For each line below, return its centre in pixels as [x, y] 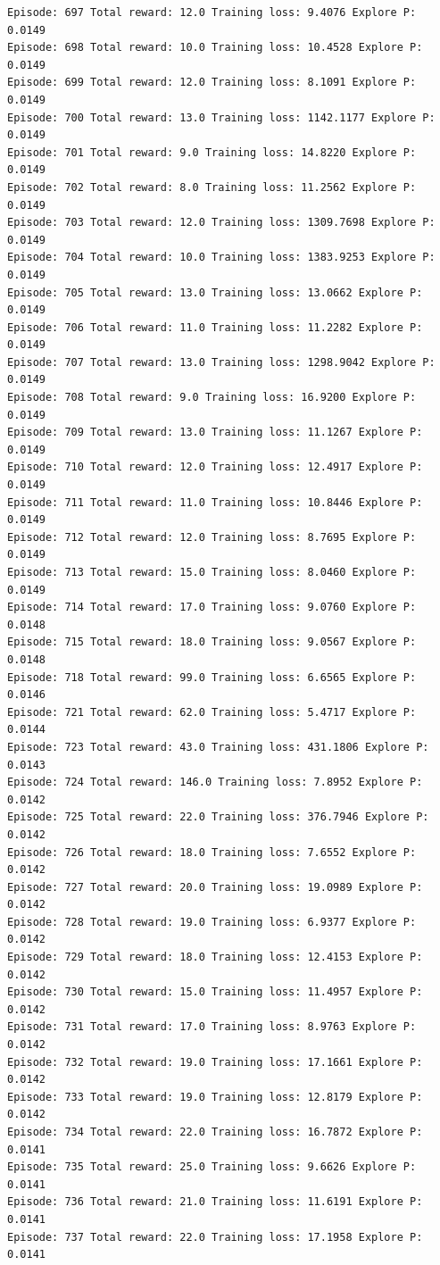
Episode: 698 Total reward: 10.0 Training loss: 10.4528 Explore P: [215, 48]
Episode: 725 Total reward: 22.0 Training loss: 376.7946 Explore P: [218, 817]
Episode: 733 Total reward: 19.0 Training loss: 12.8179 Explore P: [215, 1097]
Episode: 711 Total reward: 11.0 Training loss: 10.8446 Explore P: [215, 502]
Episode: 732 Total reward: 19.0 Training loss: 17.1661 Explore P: [215, 1062]
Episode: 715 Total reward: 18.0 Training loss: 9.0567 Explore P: [212, 642]
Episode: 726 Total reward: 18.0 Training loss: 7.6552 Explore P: [212, 852]
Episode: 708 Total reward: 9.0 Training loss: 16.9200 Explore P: [212, 398]
